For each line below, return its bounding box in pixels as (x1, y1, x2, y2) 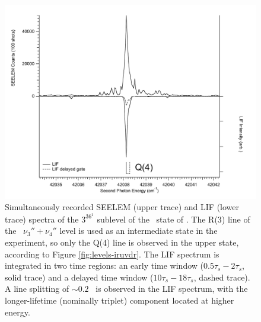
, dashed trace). (193, 271, 250, 283)
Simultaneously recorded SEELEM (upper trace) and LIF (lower (5, 201, 240, 213)
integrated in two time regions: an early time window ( (5, 259, 204, 272)
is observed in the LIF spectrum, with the (96, 282, 248, 295)
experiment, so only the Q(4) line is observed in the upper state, (5, 236, 239, 248)
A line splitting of (5, 282, 69, 295)
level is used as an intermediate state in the (59, 224, 218, 237)
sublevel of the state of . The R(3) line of (97, 212, 250, 225)
